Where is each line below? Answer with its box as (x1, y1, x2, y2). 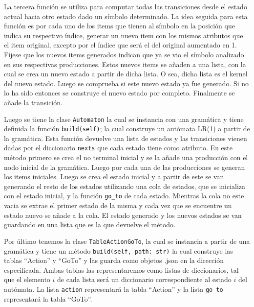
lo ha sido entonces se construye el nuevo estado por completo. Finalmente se (4, 88, 235, 98)
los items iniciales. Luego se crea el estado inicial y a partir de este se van (4, 171, 224, 182)
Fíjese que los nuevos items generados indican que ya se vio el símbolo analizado (4, 49, 244, 59)
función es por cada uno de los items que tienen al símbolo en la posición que (4, 21, 235, 31)
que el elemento (4, 274, 50, 284)
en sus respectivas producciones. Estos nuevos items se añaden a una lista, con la (4, 59, 246, 69)
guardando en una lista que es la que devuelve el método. (4, 219, 175, 230)
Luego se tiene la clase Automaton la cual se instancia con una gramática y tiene (4, 114, 244, 124)
